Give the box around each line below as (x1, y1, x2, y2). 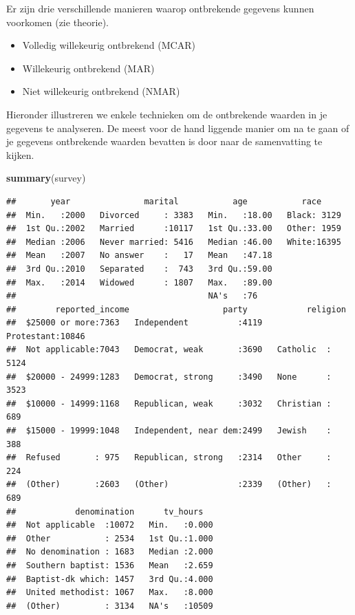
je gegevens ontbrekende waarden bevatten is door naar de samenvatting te (6, 134, 323, 149)
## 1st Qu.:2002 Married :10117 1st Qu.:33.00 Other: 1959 (6, 224, 341, 234)
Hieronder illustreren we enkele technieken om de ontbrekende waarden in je (6, 107, 327, 121)
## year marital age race (6, 196, 322, 206)
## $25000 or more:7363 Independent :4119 (6, 318, 263, 328)
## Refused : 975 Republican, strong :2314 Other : (6, 453, 332, 463)
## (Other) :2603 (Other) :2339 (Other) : (6, 479, 332, 490)
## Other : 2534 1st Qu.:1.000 (6, 533, 213, 543)
